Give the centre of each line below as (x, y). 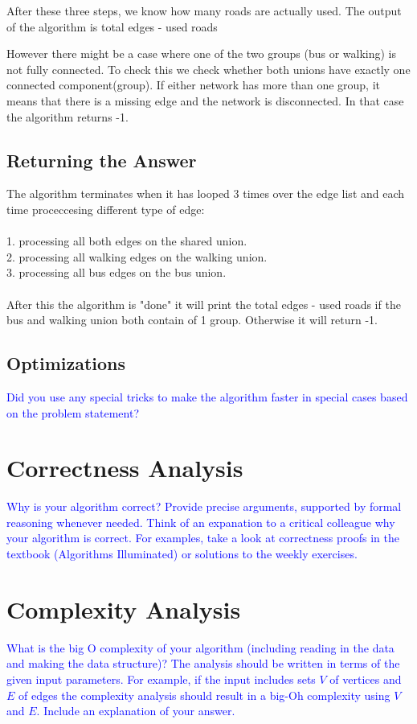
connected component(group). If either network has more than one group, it (194, 85)
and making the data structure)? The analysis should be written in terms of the (203, 663)
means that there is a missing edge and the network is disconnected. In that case (205, 100)
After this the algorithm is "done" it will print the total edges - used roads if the (204, 304)
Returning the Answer (102, 160)
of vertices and (366, 679)
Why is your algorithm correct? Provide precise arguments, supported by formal (204, 506)
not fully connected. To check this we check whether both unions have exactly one (208, 69)
